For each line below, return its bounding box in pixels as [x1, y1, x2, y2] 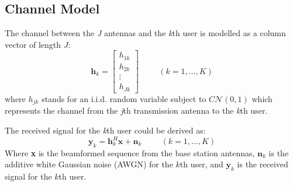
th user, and [180, 158, 223, 170]
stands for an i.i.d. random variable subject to [42, 92, 206, 104]
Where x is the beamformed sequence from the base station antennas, [5, 146, 255, 159]
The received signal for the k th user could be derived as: [5, 124, 206, 136]
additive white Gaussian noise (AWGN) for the [5, 158, 173, 170]
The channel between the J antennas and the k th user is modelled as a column [5, 27, 286, 39]
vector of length [5, 38, 61, 50]
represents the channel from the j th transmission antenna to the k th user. [5, 104, 268, 117]
